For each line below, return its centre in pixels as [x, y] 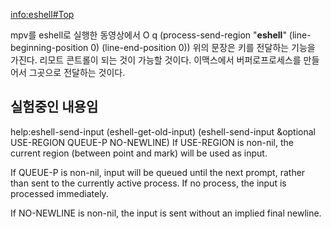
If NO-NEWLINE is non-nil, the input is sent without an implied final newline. [166, 213]
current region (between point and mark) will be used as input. [139, 153]
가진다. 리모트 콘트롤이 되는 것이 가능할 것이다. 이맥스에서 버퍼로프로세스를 [156, 60]
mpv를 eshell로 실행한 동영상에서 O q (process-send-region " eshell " [148, 35]
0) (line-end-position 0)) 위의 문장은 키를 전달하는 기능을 [203, 47]
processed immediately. [59, 193]
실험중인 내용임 [54, 107]
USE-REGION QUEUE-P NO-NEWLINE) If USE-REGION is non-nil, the [152, 142]
